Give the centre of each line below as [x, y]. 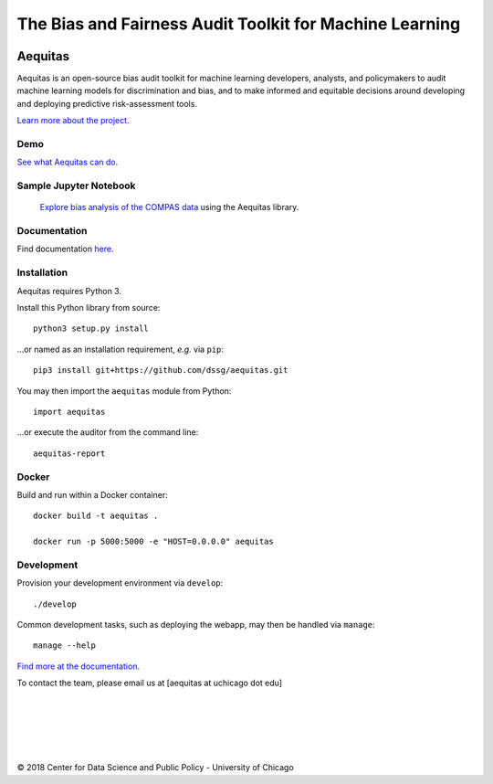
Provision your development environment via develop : [120, 583]
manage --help [64, 646]
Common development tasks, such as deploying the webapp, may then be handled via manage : [196, 624]
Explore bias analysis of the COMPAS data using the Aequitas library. [169, 207]
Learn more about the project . [73, 121]
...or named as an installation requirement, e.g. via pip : [120, 349]
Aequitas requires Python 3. [69, 291]
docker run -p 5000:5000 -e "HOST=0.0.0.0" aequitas [153, 542]
